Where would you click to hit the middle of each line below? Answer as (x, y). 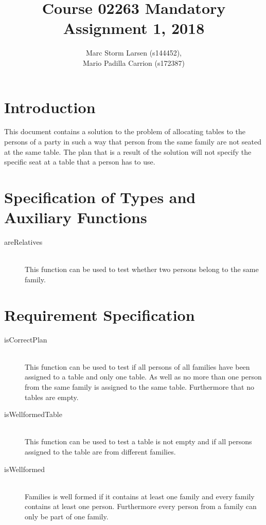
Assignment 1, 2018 (134, 28)
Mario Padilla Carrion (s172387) (134, 62)
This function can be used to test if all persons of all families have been (137, 366)
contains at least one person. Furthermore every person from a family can (141, 506)
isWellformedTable (33, 414)
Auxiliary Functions (76, 217)
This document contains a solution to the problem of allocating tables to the (125, 131)
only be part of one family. (67, 516)
